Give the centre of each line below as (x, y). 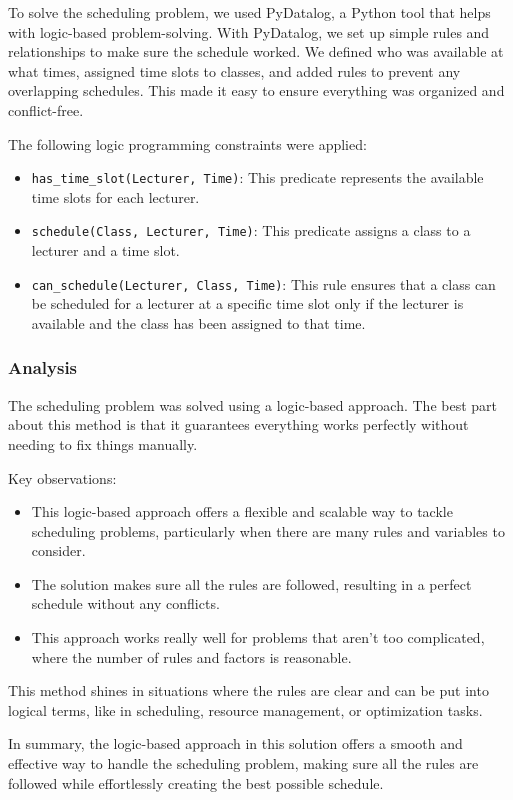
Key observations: (62, 477)
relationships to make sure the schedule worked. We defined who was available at (256, 51)
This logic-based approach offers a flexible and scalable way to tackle (242, 511)
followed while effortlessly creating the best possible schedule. (196, 782)
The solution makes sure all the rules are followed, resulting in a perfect (251, 583)
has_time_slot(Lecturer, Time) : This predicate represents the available (257, 177)
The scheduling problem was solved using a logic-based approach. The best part (253, 404)
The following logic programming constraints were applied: (187, 143)
